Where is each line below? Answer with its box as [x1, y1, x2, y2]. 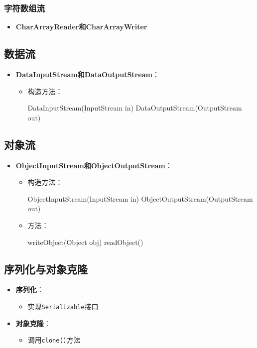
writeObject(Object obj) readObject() [27, 236, 143, 247]
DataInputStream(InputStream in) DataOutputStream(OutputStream [27, 103, 242, 113]
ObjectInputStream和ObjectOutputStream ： [15, 160, 172, 170]
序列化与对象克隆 [4, 261, 88, 276]
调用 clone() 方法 [27, 335, 81, 345]
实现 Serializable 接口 [27, 301, 99, 311]
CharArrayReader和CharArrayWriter [15, 21, 147, 32]
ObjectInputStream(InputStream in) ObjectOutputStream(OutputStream [27, 193, 253, 204]
